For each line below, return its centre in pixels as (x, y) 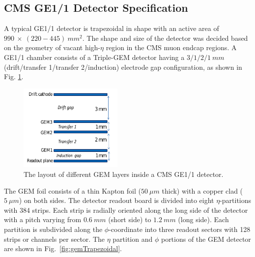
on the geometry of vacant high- (52, 47)
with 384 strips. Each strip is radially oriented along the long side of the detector (126, 210)
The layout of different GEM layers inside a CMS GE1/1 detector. (124, 174)
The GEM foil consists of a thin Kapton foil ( (72, 190)
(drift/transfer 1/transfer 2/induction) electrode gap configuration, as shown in (123, 67)
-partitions (236, 200)
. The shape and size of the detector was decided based (165, 38)
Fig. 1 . (14, 76)
